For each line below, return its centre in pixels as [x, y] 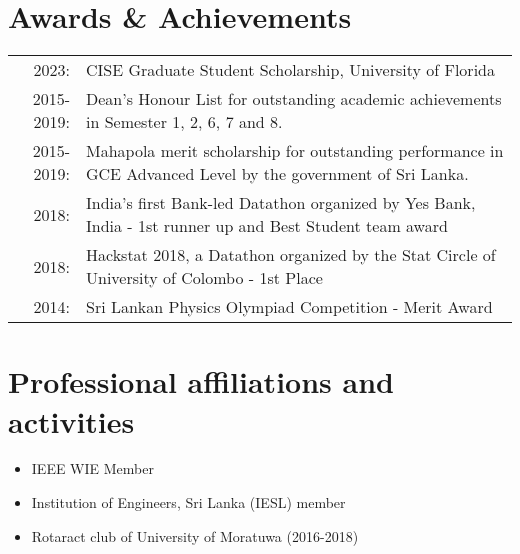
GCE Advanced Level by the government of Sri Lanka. [277, 174]
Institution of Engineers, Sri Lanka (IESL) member [188, 502]
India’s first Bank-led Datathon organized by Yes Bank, [280, 203]
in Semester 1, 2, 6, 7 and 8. [184, 122]
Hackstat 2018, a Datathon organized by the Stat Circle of [290, 255]
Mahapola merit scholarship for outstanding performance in [294, 151]
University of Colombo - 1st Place [204, 278]
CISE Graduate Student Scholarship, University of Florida [290, 70]
